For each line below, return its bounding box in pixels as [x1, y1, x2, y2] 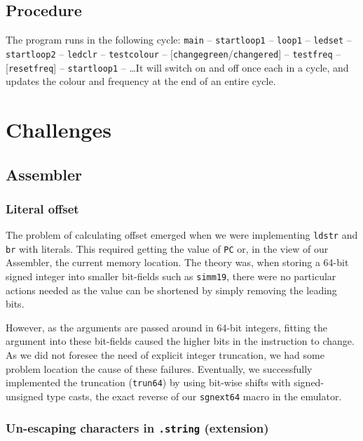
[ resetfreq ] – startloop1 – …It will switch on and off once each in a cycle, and [6, 60, 349, 74]
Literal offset [6, 199, 79, 217]
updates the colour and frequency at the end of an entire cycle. [6, 74, 276, 88]
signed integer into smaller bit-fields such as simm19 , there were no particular [6, 269, 336, 284]
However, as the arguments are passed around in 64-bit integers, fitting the [6, 320, 328, 334]
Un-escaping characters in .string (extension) [6, 419, 269, 436]
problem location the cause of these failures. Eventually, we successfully [6, 361, 313, 376]
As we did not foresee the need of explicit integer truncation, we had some [6, 348, 324, 362]
